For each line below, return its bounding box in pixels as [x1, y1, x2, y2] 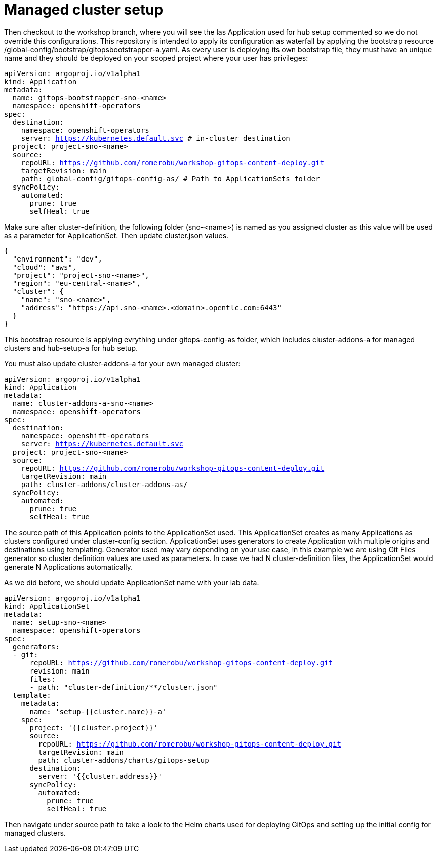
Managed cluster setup [4, 1, 164, 18]
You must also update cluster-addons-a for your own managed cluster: [4, 359, 241, 368]
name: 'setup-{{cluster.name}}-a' [29, 707, 167, 716]
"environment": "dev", [12, 254, 102, 263]
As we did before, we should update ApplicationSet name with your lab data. [4, 578, 259, 587]
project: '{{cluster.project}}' [29, 723, 158, 732]
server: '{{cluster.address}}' [38, 772, 162, 780]
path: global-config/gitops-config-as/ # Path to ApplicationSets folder [21, 174, 320, 183]
